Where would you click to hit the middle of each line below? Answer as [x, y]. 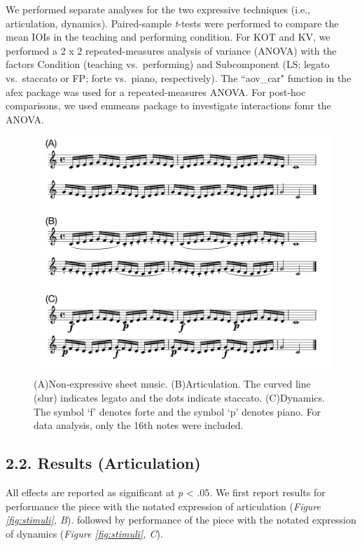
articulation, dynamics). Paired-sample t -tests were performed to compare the [172, 23]
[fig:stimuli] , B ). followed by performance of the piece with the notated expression [181, 520]
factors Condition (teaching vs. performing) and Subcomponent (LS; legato [168, 64]
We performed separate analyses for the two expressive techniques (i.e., [158, 9]
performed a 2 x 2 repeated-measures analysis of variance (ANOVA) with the [171, 50]
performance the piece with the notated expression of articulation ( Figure [163, 506]
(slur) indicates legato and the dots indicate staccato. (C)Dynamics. [179, 398]
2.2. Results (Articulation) [103, 463]
